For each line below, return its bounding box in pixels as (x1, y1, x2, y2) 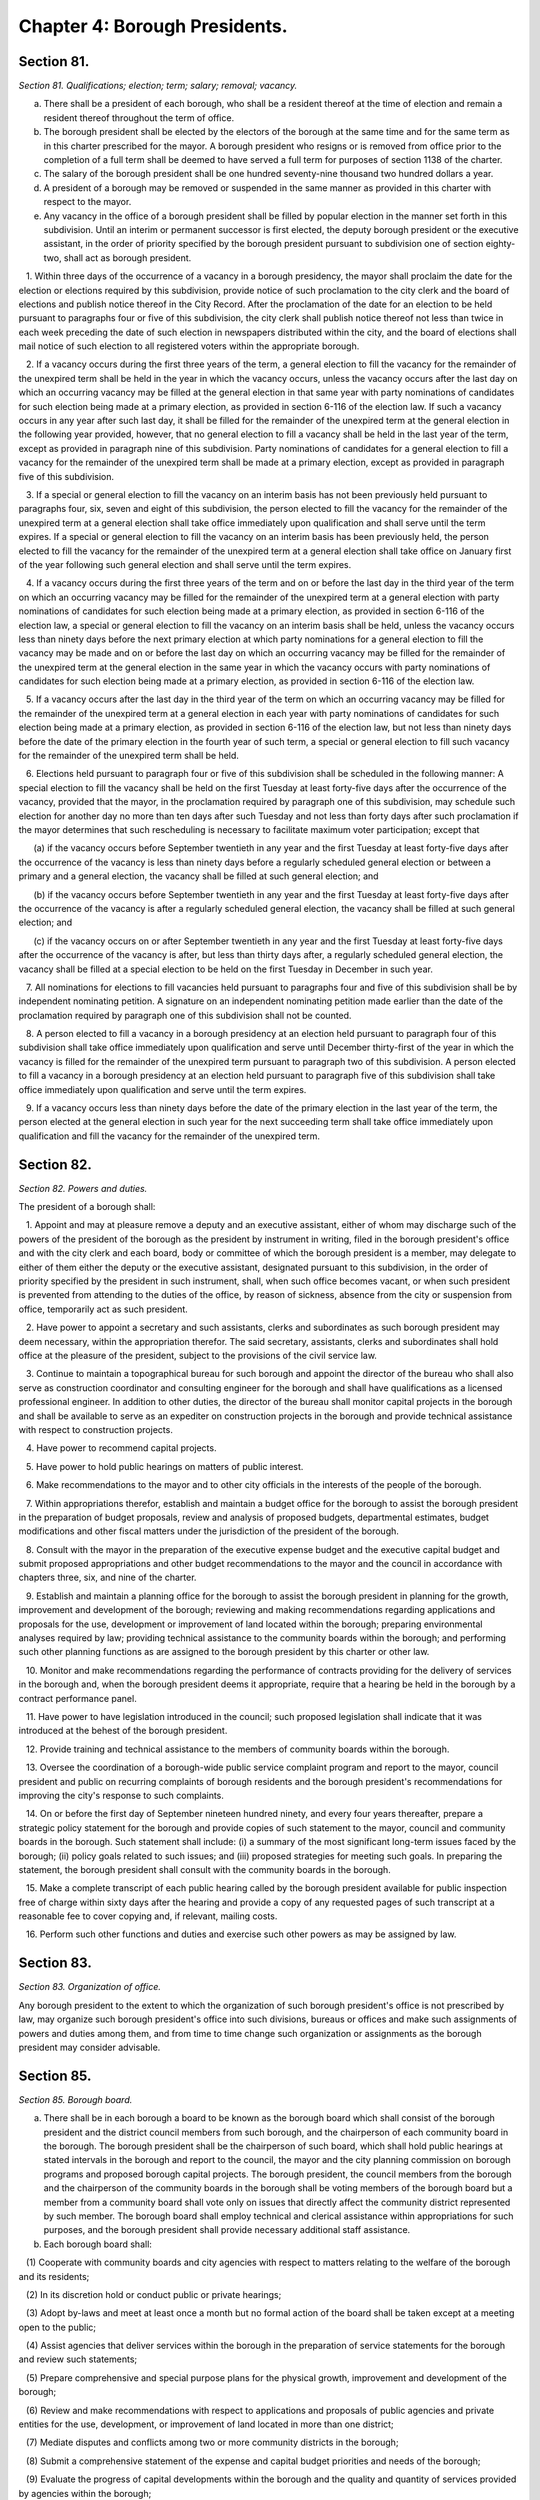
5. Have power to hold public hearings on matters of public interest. (25, 1460, 304, 1472)
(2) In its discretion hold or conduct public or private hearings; (25, 2288, 282, 2300)
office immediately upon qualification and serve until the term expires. (18, 1083, 307, 1095)
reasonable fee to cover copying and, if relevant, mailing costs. (18, 1910, 278, 1922)
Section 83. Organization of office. (18, 1981, 162, 1993)
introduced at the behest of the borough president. (18, 1725, 228, 1737)
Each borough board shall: (43, 2238, 152, 2250)
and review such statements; (18, 2353, 138, 2365)
